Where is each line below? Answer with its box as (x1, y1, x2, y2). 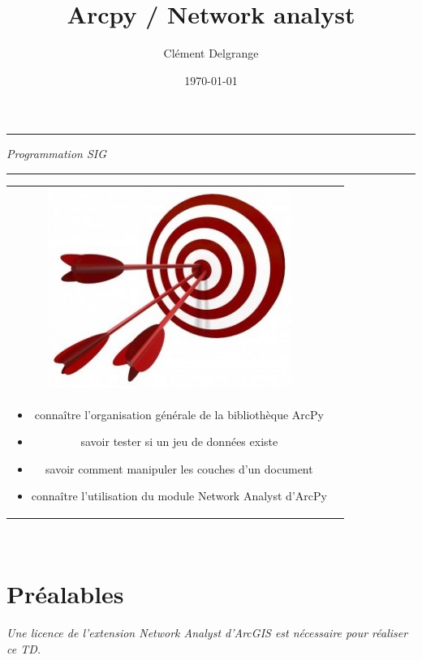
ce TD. (6, 640, 41, 657)
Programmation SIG (6, 145, 107, 162)
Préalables (6, 577, 124, 611)
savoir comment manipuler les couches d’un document (45, 460, 313, 477)
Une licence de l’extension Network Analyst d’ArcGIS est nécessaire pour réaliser (6, 624, 408, 641)
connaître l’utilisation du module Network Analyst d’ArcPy (31, 487, 327, 504)
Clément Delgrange (163, 45, 259, 62)
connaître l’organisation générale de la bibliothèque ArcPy (34, 405, 325, 422)
